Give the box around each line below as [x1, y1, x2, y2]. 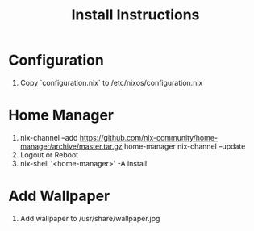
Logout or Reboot [19, 149, 79, 159]
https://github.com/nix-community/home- [79, 132, 219, 142]
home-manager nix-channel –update [123, 141, 246, 151]
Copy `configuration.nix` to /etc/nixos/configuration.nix [19, 78, 203, 87]
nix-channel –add [19, 132, 78, 142]
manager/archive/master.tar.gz [19, 141, 123, 151]
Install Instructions [71, 6, 200, 24]
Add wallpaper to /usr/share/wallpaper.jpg [19, 213, 160, 223]
